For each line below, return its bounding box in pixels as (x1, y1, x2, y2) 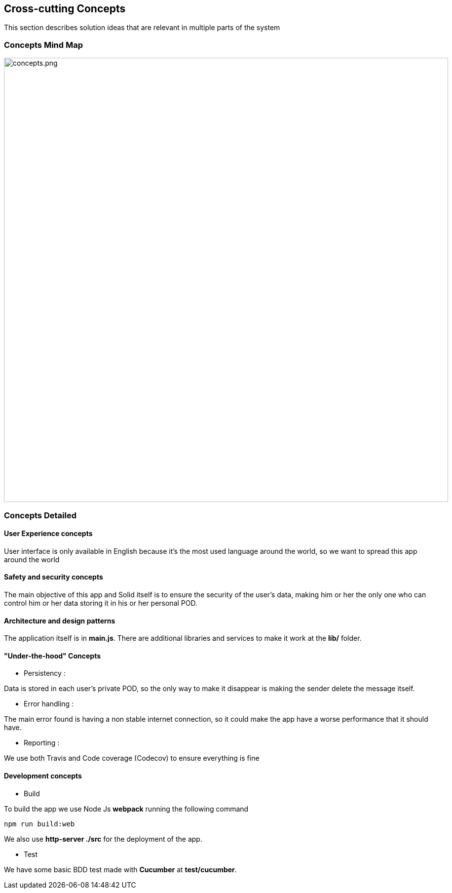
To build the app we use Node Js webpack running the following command (4, 804, 249, 813)
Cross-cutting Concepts (4, 2, 126, 15)
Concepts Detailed (4, 510, 76, 520)
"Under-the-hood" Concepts (4, 651, 101, 660)
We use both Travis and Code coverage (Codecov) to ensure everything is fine (4, 754, 260, 763)
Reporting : (24, 738, 60, 747)
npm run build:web (4, 819, 75, 828)
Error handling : (24, 699, 74, 708)
